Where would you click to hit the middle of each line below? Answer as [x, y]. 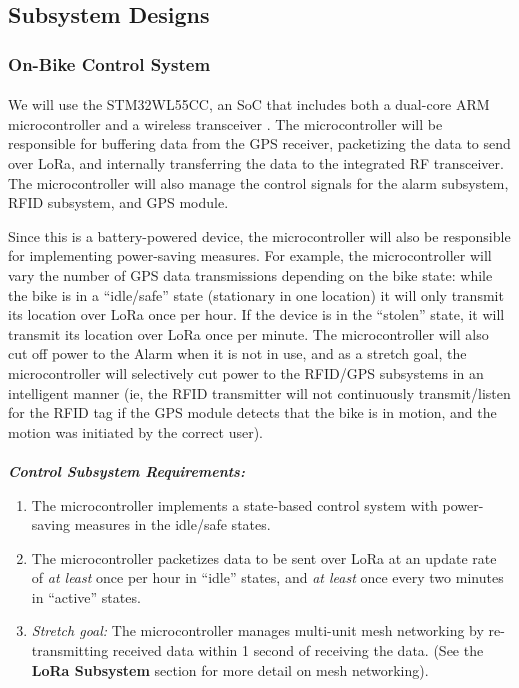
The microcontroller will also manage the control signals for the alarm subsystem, [258, 182]
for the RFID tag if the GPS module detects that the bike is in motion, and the [252, 412]
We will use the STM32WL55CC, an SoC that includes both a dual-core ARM [249, 104]
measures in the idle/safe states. [172, 524]
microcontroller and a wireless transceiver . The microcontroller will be [225, 123]
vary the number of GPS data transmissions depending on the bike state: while [250, 274]
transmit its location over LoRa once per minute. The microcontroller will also [248, 333]
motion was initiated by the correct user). [135, 431]
